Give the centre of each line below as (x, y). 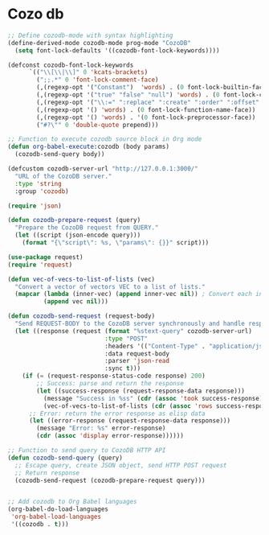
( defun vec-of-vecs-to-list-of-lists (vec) (82, 279)
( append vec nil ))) (76, 302)
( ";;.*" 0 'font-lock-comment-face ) (98, 80)
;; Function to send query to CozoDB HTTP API (87, 451)
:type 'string (38, 183)
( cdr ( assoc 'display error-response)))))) (110, 436)
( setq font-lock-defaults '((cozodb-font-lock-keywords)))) (117, 50)
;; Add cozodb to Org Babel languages (72, 502)
